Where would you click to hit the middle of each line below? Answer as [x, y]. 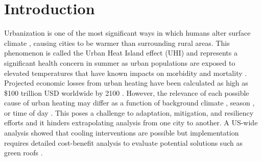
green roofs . [23, 153]
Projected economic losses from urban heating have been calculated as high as [126, 83]
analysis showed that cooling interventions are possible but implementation [122, 133]
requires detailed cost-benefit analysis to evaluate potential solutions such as [123, 142]
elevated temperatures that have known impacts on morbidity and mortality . [126, 73]
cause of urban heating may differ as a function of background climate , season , [129, 103]
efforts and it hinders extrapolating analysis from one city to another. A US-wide [131, 123]
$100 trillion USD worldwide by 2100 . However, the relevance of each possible [127, 92]
